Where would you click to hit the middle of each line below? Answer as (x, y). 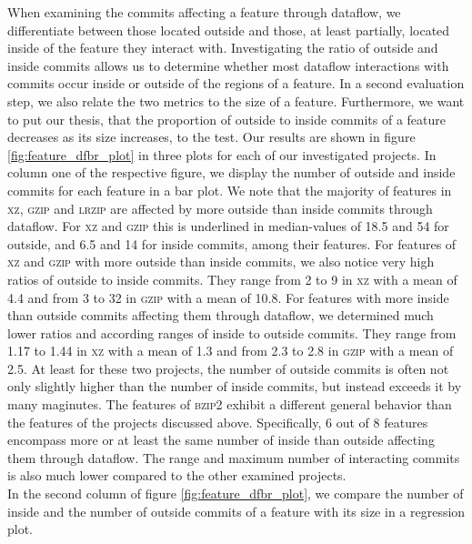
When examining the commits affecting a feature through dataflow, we (204, 12)
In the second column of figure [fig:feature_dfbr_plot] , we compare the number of (236, 494)
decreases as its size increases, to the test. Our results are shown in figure (211, 137)
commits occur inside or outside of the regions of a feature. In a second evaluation (236, 83)
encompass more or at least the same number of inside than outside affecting (221, 440)
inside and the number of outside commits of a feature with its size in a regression (236, 511)
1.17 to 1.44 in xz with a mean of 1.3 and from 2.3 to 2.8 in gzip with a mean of (231, 351)
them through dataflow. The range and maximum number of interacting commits (234, 457)
